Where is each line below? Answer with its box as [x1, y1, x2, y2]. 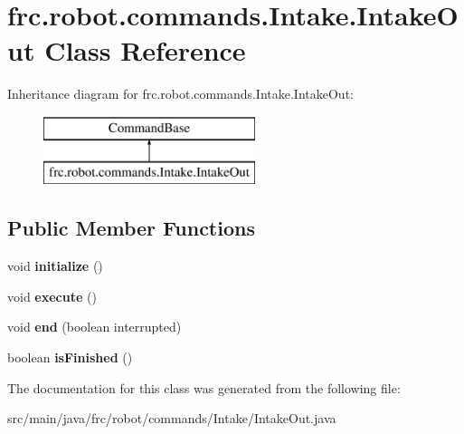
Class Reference [44, 32, 246, 69]
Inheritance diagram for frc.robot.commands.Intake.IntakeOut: [7, 84, 354, 103]
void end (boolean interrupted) [7, 317, 182, 336]
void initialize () [7, 256, 103, 275]
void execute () [7, 286, 97, 305]
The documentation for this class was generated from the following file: [7, 378, 401, 397]
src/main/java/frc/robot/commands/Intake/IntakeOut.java [7, 409, 336, 428]
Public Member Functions [7, 214, 255, 242]
